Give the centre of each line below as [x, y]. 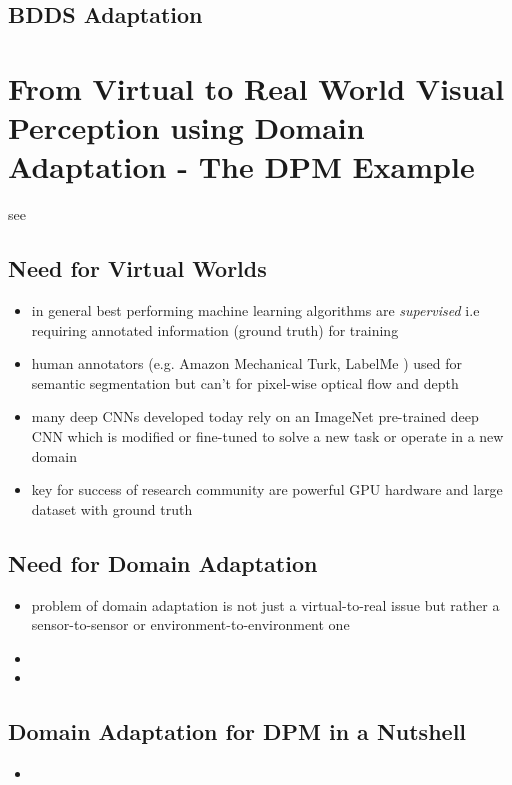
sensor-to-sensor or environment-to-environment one [190, 624]
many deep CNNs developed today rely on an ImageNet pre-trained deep [255, 416]
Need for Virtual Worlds [137, 268]
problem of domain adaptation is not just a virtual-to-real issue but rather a [265, 604]
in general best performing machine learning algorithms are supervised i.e [255, 310]
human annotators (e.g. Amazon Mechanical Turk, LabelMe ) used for [247, 363]
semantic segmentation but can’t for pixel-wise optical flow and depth [245, 382]
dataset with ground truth [112, 508]
